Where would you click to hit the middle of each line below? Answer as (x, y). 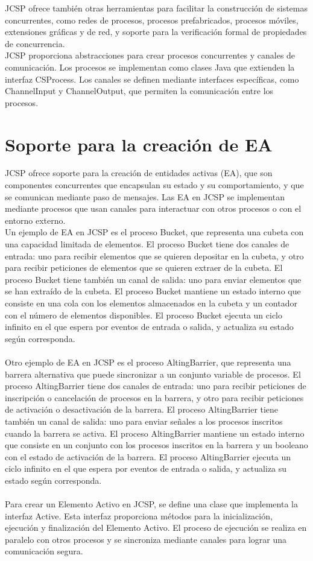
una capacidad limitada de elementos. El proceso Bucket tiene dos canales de (147, 244)
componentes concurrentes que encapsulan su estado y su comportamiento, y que (154, 185)
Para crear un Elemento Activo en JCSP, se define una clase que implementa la (151, 504)
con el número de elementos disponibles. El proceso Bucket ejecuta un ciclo (144, 315)
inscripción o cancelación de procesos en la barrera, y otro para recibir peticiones (154, 397)
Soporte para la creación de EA (139, 144)
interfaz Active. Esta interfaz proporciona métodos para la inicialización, (139, 515)
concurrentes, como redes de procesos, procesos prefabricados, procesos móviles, (152, 20)
